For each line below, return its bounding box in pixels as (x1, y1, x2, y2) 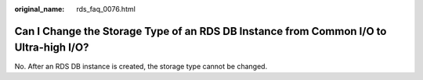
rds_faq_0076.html (76, 5, 136, 13)
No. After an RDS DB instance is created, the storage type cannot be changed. (14, 61, 268, 71)
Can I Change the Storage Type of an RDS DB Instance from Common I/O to (14, 24, 387, 38)
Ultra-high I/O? (14, 41, 89, 54)
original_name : (14, 5, 65, 13)
